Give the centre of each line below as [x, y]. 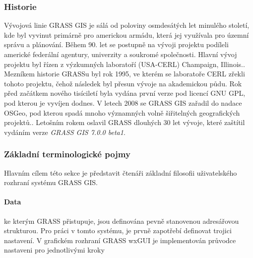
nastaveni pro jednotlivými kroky [54, 250]
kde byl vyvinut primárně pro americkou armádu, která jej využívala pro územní [126, 34]
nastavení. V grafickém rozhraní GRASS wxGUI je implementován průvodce [120, 240]
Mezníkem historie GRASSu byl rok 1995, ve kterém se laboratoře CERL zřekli [125, 74]
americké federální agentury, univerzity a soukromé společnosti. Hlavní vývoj [121, 54]
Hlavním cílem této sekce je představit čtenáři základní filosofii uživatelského [121, 172]
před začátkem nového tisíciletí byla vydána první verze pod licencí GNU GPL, [125, 93]
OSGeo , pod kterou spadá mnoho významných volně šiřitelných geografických [122, 112]
